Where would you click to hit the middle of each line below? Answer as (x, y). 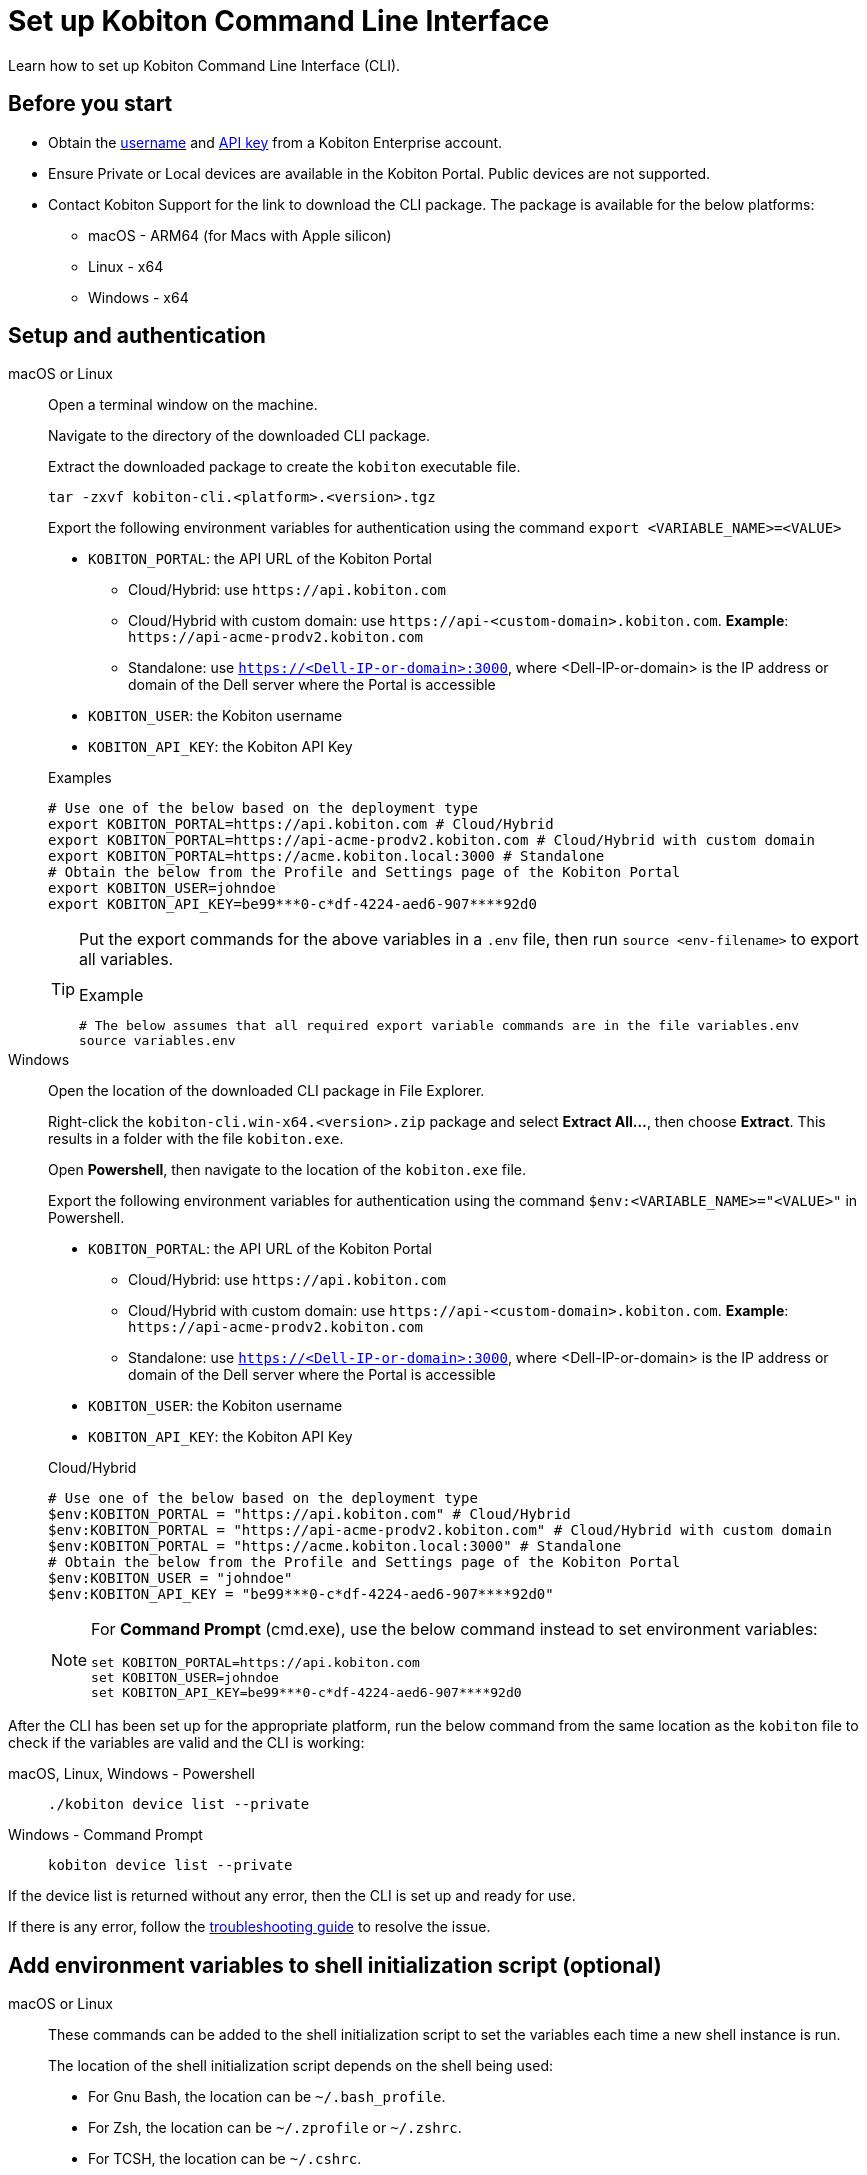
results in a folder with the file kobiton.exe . (196, 1139)
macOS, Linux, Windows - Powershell (131, 1774)
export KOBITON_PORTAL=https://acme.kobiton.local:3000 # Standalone (326, 856)
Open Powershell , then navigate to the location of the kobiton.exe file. (287, 1170)
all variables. (126, 959)
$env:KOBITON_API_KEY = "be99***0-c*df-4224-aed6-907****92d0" (301, 1594)
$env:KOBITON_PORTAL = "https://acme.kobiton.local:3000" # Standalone (335, 1546)
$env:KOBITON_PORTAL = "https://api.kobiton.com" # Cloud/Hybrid (309, 1514)
